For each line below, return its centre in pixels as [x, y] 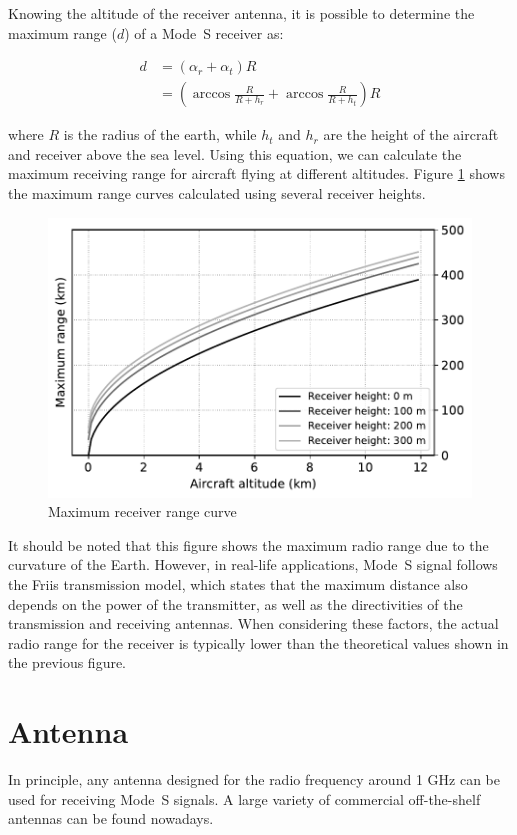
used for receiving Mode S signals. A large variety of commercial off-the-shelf [244, 798]
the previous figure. [67, 662]
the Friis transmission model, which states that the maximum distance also [238, 584]
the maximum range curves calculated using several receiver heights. [217, 193]
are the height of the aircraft [411, 134]
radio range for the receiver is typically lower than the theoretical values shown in [258, 642]
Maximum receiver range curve [142, 511]
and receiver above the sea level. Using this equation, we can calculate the [235, 153]
